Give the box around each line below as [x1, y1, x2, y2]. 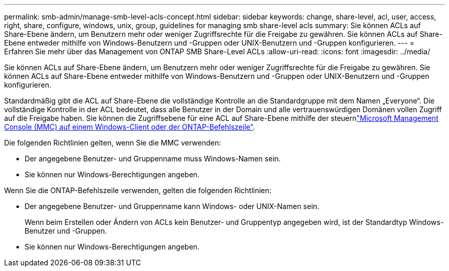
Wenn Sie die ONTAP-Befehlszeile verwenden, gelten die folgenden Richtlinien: [4, 186, 272, 195]
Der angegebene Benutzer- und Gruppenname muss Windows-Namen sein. [25, 154, 281, 163]
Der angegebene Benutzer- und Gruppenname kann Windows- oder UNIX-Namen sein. [25, 202, 319, 211]
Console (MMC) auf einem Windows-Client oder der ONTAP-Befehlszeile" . [4, 122, 255, 131]
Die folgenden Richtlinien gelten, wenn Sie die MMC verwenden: [4, 138, 221, 147]
